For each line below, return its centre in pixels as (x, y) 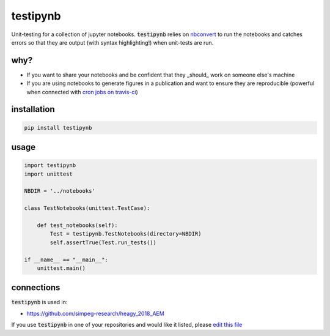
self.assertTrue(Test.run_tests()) (103, 242)
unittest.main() (61, 268)
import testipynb (50, 166)
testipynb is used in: (39, 302)
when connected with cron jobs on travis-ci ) (82, 92)
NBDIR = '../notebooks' (60, 191)
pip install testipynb (58, 128)
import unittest (49, 174)
